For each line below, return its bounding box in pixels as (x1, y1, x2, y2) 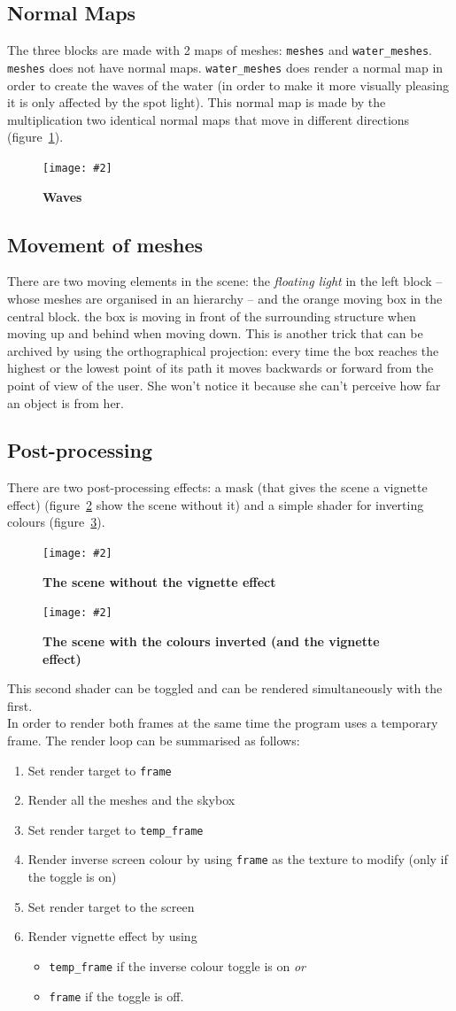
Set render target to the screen (27, 897, 195, 915)
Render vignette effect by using (27, 927, 197, 945)
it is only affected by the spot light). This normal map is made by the (7, 93, 386, 112)
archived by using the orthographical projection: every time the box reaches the (7, 341, 439, 359)
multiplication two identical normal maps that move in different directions (7, 110, 410, 128)
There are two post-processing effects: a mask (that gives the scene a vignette (7, 478, 428, 497)
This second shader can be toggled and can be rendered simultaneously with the (7, 679, 443, 698)
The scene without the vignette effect (43, 572, 276, 590)
